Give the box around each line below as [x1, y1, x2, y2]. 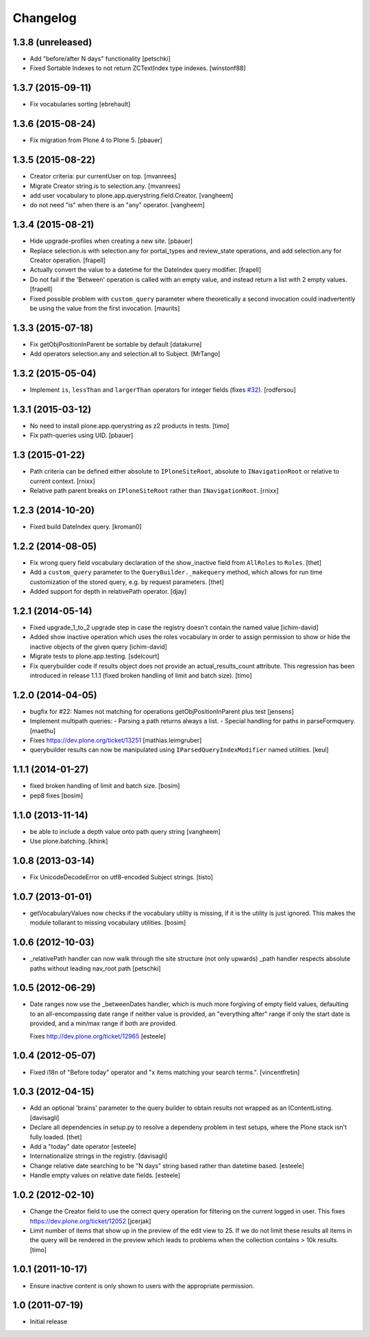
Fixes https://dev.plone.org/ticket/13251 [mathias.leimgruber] [29, 736, 202, 745]
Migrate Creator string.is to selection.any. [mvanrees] [29, 182, 181, 190]
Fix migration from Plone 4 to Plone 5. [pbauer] [29, 136, 162, 144]
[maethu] [29, 726, 56, 734]
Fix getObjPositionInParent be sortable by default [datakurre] [29, 340, 202, 348]
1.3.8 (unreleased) [12, 36, 92, 48]
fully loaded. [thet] [29, 1132, 82, 1141]
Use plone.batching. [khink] [29, 837, 108, 846]
